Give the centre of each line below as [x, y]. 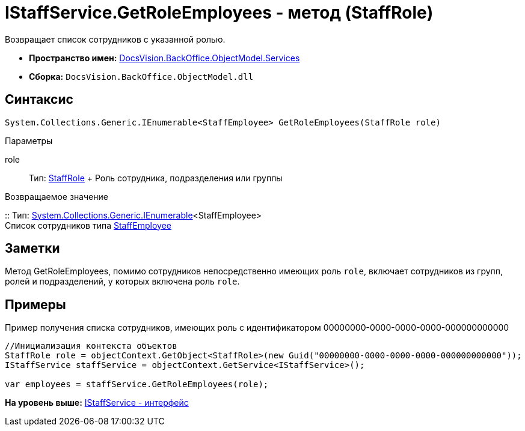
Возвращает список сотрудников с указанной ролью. [115, 39]
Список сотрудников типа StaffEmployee [88, 225]
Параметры [29, 140]
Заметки [32, 249]
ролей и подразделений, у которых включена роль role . [122, 282]
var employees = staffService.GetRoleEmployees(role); [137, 384]
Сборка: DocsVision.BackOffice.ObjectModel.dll [141, 76]
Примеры [35, 304]
